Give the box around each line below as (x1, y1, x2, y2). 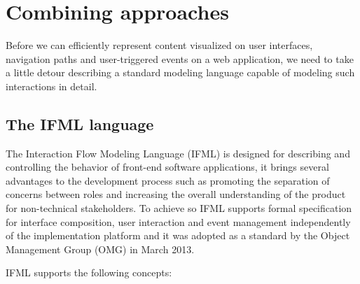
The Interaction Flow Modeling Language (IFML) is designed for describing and (6, 145, 350, 160)
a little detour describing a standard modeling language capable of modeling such (6, 65, 355, 80)
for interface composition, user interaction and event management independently (6, 214, 351, 229)
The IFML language (6, 113, 154, 134)
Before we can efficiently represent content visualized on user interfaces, (6, 38, 313, 52)
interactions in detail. (6, 78, 97, 93)
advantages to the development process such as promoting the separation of (6, 173, 330, 187)
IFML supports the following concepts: (6, 265, 172, 280)
